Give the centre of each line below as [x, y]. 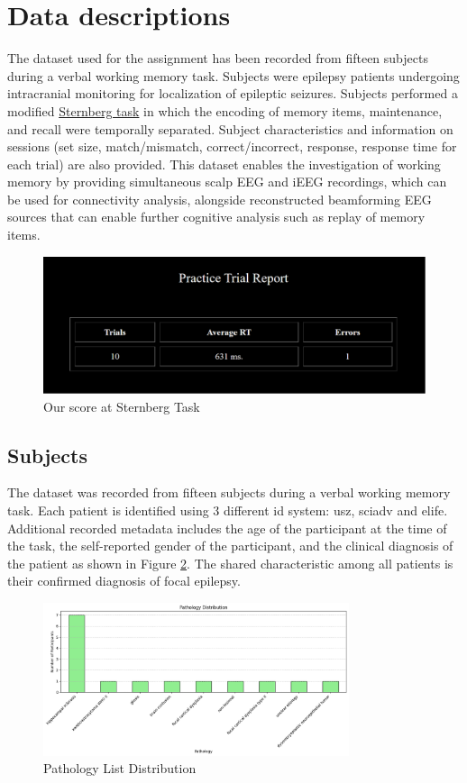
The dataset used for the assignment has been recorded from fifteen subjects [218, 58]
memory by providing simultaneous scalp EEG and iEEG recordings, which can [227, 182]
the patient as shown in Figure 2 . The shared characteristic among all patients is [230, 563]
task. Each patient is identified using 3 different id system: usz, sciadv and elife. [228, 510]
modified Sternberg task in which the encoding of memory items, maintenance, [225, 110]
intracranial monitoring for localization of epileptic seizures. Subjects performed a [233, 93]
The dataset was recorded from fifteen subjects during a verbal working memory [229, 492]
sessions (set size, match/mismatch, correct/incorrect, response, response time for [232, 146]
